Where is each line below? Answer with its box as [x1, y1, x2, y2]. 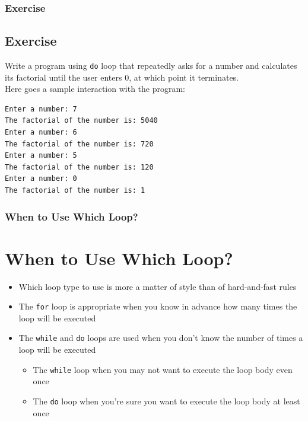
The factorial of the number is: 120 [5, 162, 154, 171]
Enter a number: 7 [5, 104, 77, 113]
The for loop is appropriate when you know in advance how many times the [18, 300, 297, 312]
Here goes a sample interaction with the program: [5, 82, 186, 95]
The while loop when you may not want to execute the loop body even [33, 363, 293, 375]
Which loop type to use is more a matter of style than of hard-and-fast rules [18, 280, 297, 292]
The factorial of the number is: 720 [5, 139, 154, 148]
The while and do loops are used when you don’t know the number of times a [18, 331, 303, 344]
